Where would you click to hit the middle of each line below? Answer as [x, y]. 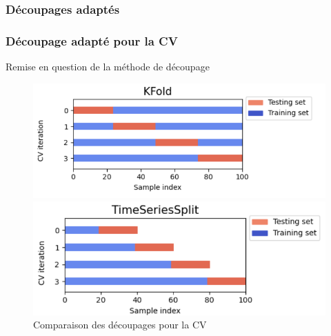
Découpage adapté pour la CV [92, 40]
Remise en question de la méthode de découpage [108, 67]
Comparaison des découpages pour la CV [120, 325]
